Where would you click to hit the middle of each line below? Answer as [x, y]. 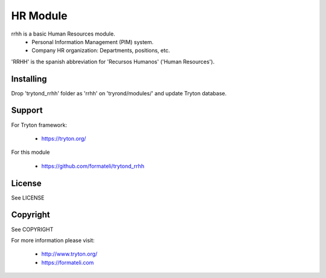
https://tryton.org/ [64, 138]
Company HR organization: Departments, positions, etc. [101, 51]
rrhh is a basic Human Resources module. [63, 34]
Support [27, 111]
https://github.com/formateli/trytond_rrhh [93, 166]
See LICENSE [28, 197]
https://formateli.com [68, 262]
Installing [29, 79]
